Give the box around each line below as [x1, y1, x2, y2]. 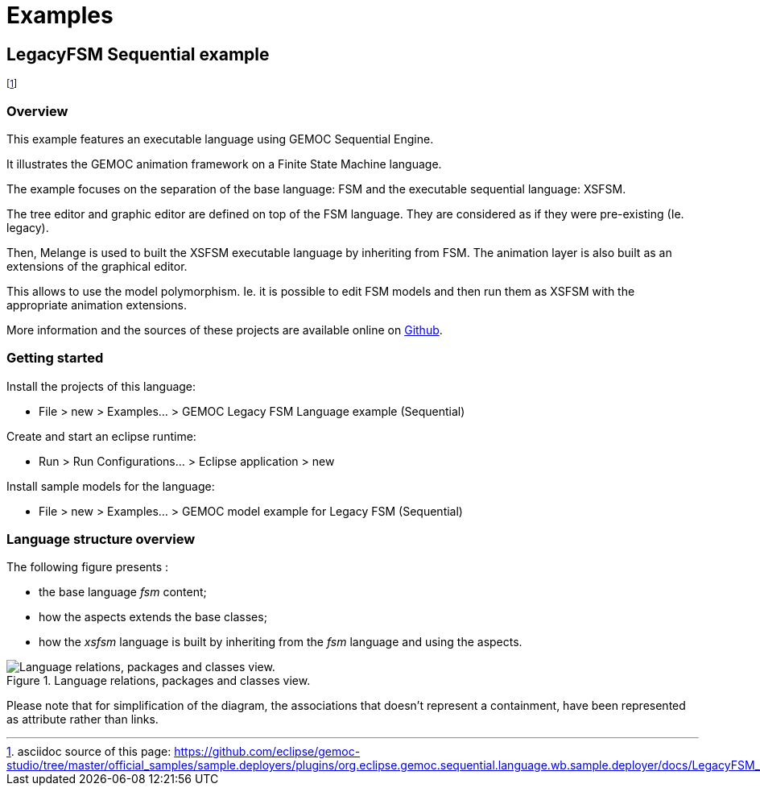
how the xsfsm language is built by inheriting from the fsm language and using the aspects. [39, 635, 522, 649]
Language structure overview [6, 531, 196, 548]
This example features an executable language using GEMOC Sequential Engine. [6, 131, 434, 146]
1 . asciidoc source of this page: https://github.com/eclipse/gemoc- [6, 744, 361, 759]
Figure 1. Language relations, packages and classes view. [6, 674, 311, 688]
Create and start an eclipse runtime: [6, 429, 196, 443]
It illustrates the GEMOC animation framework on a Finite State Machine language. [6, 156, 442, 171]
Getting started [6, 350, 104, 367]
